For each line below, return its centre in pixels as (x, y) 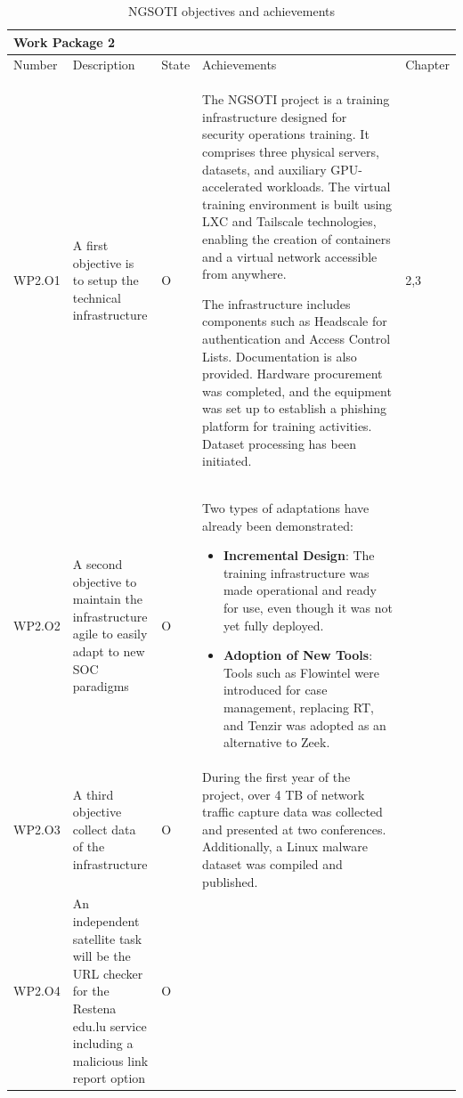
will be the (102, 956)
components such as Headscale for (295, 321)
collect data (104, 829)
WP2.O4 (37, 991)
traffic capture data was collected (292, 812)
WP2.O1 (37, 280)
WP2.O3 (37, 829)
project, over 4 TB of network (284, 794)
